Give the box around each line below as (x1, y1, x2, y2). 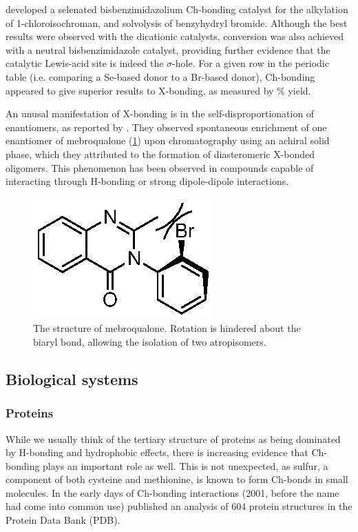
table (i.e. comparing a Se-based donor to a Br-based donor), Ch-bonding (6, 69, 315, 83)
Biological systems (6, 368, 138, 389)
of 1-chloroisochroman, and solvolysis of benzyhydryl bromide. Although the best (6, 15, 348, 30)
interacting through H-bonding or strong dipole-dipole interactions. (6, 174, 289, 188)
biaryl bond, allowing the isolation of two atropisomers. (33, 334, 266, 348)
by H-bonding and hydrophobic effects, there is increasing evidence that (6, 445, 308, 460)
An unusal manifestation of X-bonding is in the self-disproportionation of (6, 106, 315, 121)
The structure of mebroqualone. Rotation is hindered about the (33, 321, 301, 335)
